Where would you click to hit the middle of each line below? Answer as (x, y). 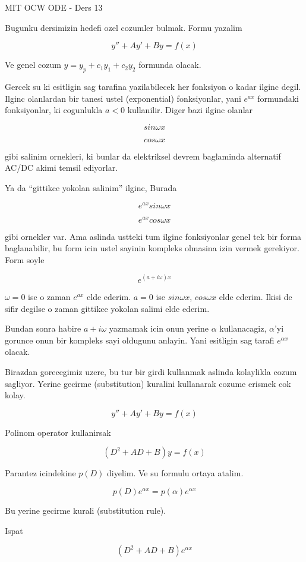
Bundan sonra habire (43, 328)
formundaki (278, 98)
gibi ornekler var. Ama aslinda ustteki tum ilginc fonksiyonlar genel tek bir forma (153, 236)
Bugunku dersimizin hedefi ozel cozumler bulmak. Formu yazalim (124, 27)
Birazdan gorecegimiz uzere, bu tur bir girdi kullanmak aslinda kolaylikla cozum (151, 371)
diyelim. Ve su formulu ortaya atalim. (175, 473)
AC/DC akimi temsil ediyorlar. (61, 168)
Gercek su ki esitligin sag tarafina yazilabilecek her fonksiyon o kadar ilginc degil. (153, 86)
